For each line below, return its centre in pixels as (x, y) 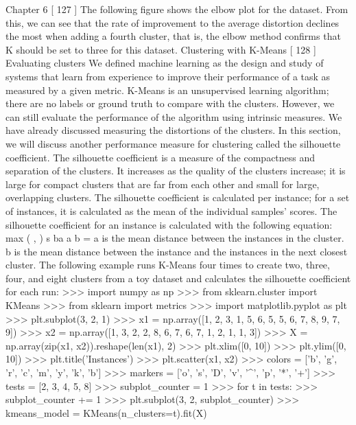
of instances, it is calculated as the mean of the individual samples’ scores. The (171, 210)
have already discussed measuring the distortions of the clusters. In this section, (173, 130)
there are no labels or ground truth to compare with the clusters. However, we (170, 103)
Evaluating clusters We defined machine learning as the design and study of (165, 63)
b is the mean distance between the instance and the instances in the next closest (177, 251)
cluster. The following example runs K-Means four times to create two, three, (168, 265)
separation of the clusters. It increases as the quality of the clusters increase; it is (176, 171)
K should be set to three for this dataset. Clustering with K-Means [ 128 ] (161, 49)
